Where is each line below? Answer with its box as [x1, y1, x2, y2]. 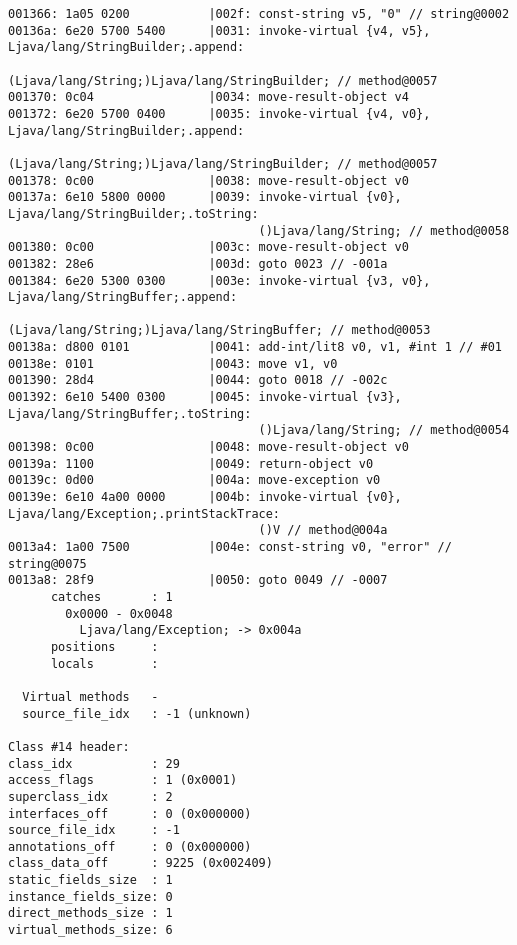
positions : [50, 639, 159, 654]
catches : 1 [50, 589, 173, 604]
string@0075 [8, 556, 87, 571]
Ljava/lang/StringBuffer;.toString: [8, 406, 252, 421]
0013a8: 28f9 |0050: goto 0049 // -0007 [8, 573, 388, 588]
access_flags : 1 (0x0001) [8, 773, 238, 788]
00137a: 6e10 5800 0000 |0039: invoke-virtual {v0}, [8, 190, 402, 205]
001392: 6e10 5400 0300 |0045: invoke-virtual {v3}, [8, 390, 402, 405]
